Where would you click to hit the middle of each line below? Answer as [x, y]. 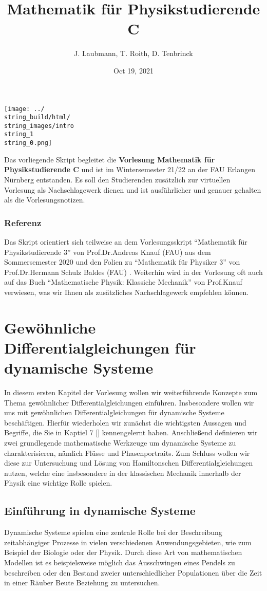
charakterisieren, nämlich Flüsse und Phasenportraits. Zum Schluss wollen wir [127, 453]
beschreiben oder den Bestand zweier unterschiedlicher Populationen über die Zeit [133, 572]
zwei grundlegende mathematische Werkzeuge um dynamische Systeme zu [120, 442]
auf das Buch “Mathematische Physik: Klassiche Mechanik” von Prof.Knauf [123, 282]
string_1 [19, 134]
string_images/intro [39, 126]
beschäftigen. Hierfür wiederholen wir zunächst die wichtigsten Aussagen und [125, 422]
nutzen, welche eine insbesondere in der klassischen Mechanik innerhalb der [123, 473]
